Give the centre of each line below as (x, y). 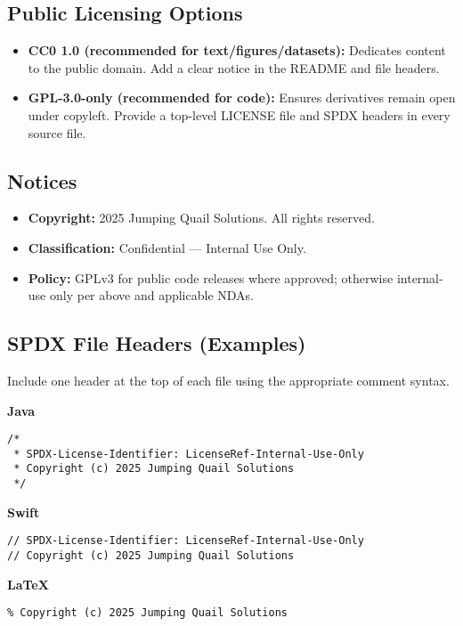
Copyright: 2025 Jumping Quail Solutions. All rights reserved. (201, 218)
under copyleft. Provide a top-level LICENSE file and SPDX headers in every (239, 114)
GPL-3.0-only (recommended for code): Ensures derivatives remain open (242, 98)
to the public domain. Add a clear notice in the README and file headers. (234, 67)
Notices (42, 180)
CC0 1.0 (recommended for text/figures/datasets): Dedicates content (237, 50)
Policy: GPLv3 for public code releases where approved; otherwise (211, 277)
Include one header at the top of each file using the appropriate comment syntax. (228, 380)
